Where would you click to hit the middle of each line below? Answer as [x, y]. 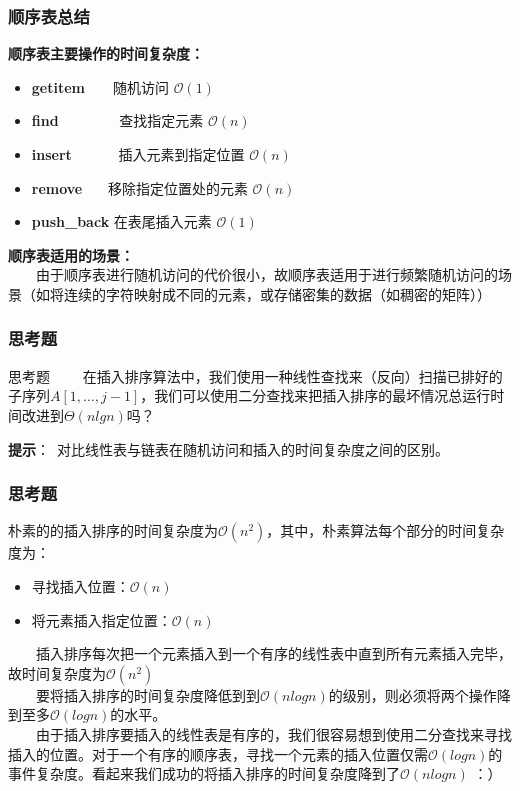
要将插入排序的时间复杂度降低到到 [147, 694]
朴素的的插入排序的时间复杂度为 [113, 530]
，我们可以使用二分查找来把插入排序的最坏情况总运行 [315, 395]
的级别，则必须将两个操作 [412, 694]
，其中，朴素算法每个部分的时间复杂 [385, 530]
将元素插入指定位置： [101, 619]
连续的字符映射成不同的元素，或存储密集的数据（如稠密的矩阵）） [277, 293]
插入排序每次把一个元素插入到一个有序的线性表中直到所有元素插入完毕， [273, 653]
